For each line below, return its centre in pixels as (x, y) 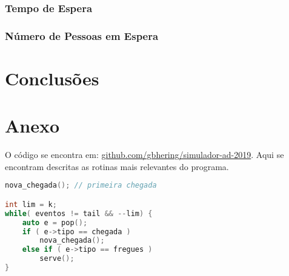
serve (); (57, 259)
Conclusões (52, 78)
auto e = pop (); (55, 222)
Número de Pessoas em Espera (82, 35)
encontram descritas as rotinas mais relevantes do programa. (117, 166)
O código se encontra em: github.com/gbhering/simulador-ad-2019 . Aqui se (144, 155)
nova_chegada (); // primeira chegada (81, 186)
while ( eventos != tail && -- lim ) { (79, 213)
